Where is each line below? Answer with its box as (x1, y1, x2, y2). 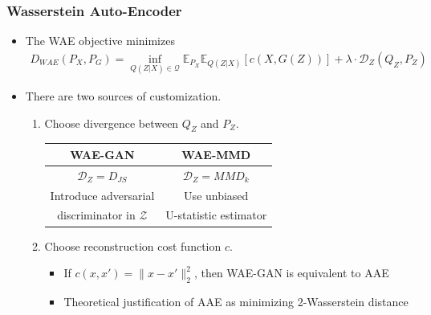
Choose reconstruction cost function (44, 237, 222, 254)
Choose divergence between (44, 114, 179, 131)
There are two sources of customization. (25, 88, 222, 104)
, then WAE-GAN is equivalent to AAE (193, 264, 389, 281)
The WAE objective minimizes (25, 32, 175, 49)
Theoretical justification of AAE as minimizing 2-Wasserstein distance (63, 292, 409, 309)
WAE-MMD (181, 145, 251, 162)
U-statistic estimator (165, 207, 267, 223)
